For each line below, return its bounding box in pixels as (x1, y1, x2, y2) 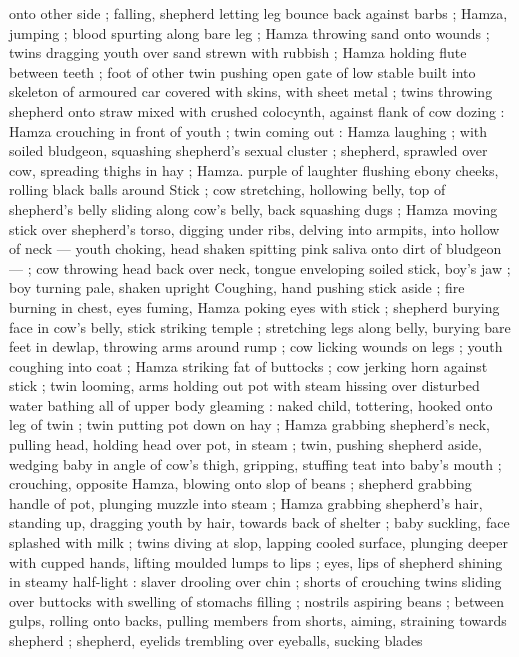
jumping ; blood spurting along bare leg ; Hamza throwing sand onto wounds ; (9, 22, 490, 43)
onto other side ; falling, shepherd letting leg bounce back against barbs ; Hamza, (9, 3, 508, 23)
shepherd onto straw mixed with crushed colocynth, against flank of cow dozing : (9, 100, 505, 121)
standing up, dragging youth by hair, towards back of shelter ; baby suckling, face (9, 512, 510, 533)
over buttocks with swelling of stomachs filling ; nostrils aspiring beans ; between (9, 590, 504, 611)
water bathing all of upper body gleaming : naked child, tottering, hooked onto (9, 394, 493, 415)
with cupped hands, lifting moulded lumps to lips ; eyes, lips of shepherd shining (9, 551, 503, 572)
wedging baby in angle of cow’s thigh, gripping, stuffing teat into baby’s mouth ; (9, 453, 502, 474)
